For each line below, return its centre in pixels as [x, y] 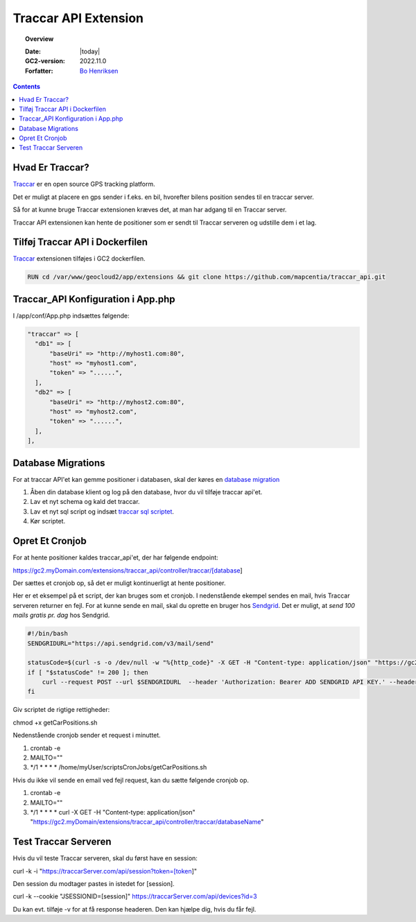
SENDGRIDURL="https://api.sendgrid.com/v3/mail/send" [121, 643]
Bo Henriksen [99, 71]
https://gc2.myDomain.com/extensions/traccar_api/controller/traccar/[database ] [128, 570]
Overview [40, 39]
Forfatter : [39, 71]
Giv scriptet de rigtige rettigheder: [61, 710]
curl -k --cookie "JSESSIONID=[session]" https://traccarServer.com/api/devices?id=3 [135, 896]
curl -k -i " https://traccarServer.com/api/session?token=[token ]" [105, 871]
